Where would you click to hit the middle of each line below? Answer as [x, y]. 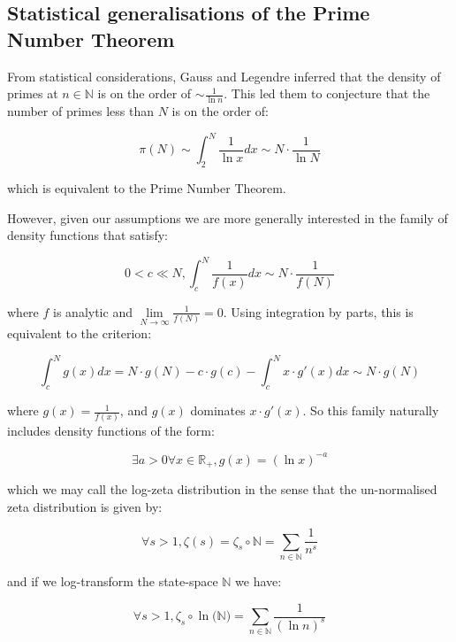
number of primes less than [80, 111]
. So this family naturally [371, 410]
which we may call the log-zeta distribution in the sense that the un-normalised [222, 488]
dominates [218, 410]
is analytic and [93, 311]
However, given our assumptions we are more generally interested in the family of [228, 217]
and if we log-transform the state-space [113, 580]
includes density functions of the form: [111, 431]
